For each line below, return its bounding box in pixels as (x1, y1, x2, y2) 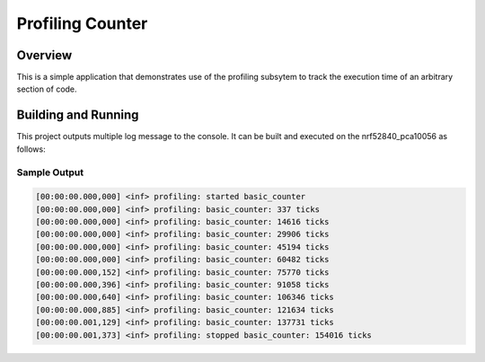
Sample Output (16, 166, 84, 179)
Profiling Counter (16, 13, 148, 33)
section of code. (16, 84, 77, 94)
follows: (16, 144, 46, 155)
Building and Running (16, 108, 139, 123)
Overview (16, 48, 73, 63)
